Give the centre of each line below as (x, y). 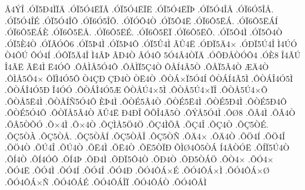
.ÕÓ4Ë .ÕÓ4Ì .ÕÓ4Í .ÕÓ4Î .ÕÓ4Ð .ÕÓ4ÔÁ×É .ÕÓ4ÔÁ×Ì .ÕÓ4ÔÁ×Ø (137, 170)
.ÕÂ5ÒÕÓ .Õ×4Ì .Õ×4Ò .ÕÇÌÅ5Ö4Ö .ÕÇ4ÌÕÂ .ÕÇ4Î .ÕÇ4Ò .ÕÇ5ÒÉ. (137, 124)
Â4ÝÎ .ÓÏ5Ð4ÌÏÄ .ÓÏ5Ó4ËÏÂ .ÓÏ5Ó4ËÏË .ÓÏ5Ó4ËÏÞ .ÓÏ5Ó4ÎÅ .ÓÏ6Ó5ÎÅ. (139, 9)
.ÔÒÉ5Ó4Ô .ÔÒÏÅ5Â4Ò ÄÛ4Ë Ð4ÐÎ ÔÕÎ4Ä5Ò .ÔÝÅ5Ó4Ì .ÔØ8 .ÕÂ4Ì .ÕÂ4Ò (150, 113)
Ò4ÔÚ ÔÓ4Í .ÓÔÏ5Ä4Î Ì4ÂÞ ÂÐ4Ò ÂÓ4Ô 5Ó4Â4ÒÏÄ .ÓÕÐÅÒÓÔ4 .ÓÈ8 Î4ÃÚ (153, 55)
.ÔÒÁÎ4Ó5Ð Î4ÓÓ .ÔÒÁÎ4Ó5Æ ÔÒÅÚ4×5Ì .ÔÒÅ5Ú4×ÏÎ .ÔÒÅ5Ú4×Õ (136, 90)
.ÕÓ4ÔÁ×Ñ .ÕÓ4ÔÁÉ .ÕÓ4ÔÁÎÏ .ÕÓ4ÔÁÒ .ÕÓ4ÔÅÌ (106, 181)
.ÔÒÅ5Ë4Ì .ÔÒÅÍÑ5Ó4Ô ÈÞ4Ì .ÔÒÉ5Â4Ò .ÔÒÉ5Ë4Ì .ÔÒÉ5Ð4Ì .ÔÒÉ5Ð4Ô (146, 101)
